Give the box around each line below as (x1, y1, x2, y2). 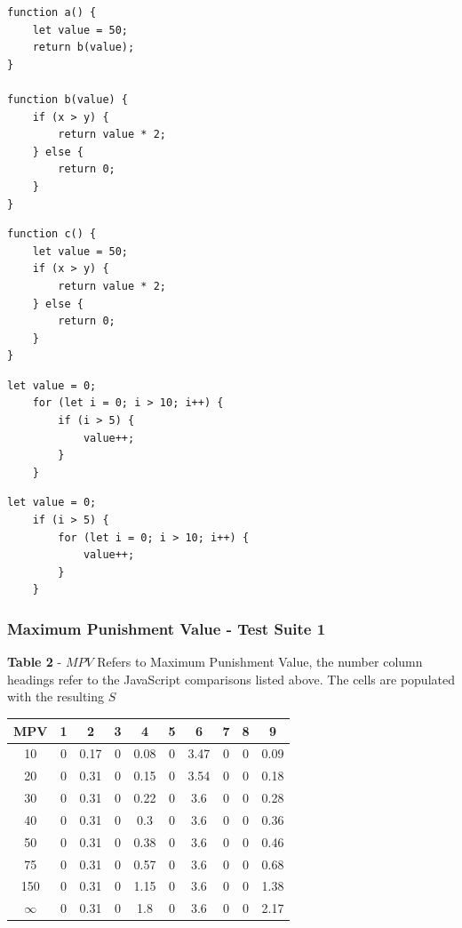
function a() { (7, 6, 97, 19)
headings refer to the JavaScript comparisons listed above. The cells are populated (7, 669, 455, 688)
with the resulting (7, 687, 105, 706)
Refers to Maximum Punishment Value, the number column (97, 652, 423, 671)
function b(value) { (7, 92, 129, 106)
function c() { (7, 228, 97, 241)
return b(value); (32, 41, 135, 54)
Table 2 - (7, 652, 62, 671)
